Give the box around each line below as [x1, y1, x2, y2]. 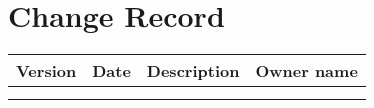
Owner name [255, 59, 358, 83]
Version [16, 59, 77, 83]
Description [146, 59, 240, 83]
